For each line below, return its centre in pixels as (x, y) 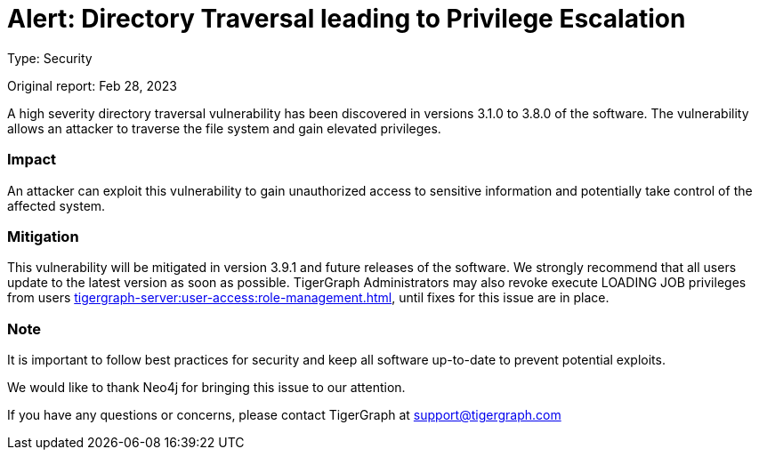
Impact (32, 160)
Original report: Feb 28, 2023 (92, 85)
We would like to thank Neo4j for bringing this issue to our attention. (206, 387)
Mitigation (43, 236)
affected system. (57, 205)
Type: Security (50, 58)
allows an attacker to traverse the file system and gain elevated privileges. (224, 128)
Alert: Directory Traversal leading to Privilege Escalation (347, 19)
